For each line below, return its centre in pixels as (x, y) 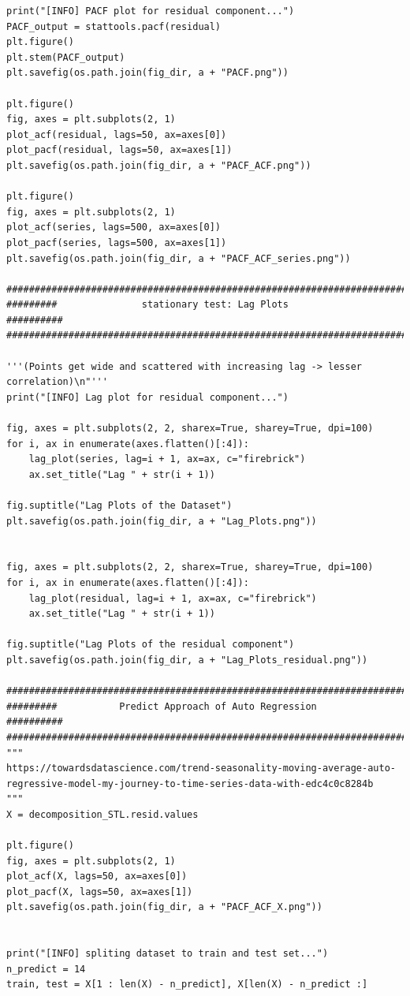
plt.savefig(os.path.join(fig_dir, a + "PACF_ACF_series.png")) (179, 258)
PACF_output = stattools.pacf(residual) (114, 26)
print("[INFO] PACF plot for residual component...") (151, 11)
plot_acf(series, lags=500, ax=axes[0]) (114, 228)
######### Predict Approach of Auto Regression (162, 706)
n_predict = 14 (46, 969)
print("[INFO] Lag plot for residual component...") (147, 397)
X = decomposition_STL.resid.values (102, 814)
